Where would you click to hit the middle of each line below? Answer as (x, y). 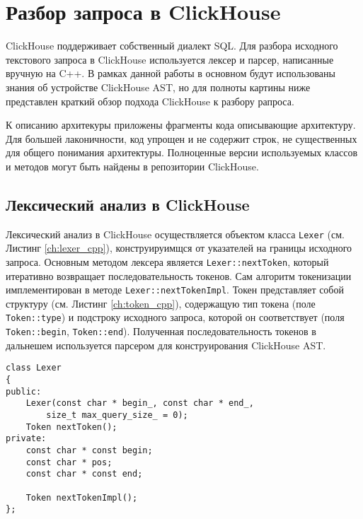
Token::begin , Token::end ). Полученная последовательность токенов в (161, 331)
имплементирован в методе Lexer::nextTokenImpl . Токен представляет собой (175, 290)
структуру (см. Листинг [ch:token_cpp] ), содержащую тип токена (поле (161, 303)
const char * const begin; (89, 450)
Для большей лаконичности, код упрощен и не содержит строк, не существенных (181, 138)
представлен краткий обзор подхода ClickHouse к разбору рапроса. (150, 101)
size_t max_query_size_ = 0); (117, 415)
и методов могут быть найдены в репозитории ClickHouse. (132, 166)
